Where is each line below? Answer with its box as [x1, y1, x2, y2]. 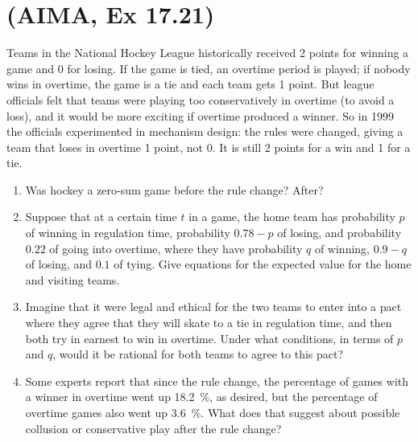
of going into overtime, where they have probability [49, 239, 303, 256]
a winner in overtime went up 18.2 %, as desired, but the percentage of [25, 388, 378, 405]
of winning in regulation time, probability [25, 224, 230, 241]
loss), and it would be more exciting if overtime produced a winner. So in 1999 [6, 107, 394, 124]
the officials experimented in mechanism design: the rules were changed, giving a [6, 123, 404, 140]
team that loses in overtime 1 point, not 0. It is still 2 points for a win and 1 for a [6, 138, 411, 155]
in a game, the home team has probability [188, 208, 395, 225]
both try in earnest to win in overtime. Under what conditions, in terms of [25, 329, 394, 346]
